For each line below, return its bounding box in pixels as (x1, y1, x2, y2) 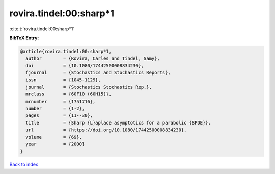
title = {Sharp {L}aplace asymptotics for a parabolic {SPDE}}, (25, 120, 211, 126)
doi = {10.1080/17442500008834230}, (25, 63, 144, 68)
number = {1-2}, (25, 106, 85, 112)
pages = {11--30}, (25, 113, 93, 118)
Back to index (9, 161, 38, 168)
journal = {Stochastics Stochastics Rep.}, (25, 84, 152, 90)
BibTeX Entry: (9, 35, 39, 41)
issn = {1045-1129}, (25, 77, 101, 83)
